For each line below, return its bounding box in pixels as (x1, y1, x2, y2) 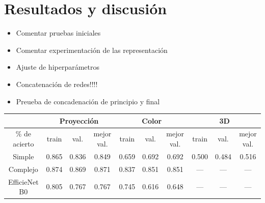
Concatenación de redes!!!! (16, 78, 98, 89)
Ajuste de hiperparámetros (16, 62, 100, 72)
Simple (13, 151, 34, 161)
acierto (13, 138, 34, 149)
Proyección (59, 115, 99, 126)
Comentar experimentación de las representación (16, 44, 168, 55)
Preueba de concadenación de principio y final (16, 96, 160, 106)
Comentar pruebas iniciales (16, 27, 101, 38)
